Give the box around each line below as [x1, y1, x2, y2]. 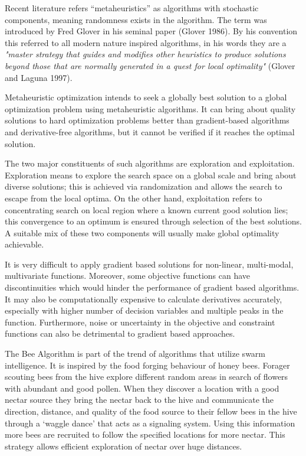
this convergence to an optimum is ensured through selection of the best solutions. [5, 215, 302, 227]
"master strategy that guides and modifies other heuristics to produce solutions [5, 48, 286, 60]
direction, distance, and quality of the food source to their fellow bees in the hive [5, 405, 297, 417]
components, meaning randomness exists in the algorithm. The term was [5, 13, 267, 25]
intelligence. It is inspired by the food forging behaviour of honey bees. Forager [5, 359, 290, 371]
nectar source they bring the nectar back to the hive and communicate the [5, 393, 274, 406]
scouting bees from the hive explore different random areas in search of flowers [5, 370, 288, 383]
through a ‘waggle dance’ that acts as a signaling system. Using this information [5, 416, 295, 429]
